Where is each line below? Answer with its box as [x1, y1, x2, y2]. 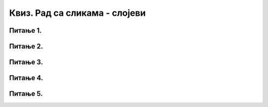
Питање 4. [9, 74, 43, 82]
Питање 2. [9, 42, 43, 51]
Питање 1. [9, 26, 42, 35]
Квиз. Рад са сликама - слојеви [9, 7, 146, 18]
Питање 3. [9, 58, 43, 66]
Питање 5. [9, 90, 43, 98]
